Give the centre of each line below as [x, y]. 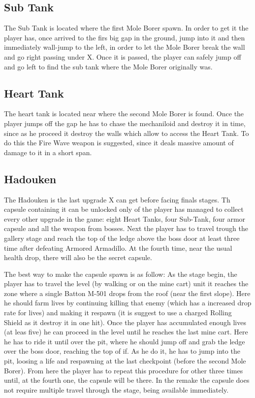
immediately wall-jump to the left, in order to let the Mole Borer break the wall [125, 47]
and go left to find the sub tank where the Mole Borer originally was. [108, 66]
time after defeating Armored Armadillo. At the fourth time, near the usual [118, 248]
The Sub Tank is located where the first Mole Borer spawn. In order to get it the [126, 28]
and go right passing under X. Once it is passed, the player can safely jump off [123, 56]
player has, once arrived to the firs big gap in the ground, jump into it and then [125, 37]
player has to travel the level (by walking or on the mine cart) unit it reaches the [126, 283]
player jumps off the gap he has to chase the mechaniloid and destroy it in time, [125, 123]
